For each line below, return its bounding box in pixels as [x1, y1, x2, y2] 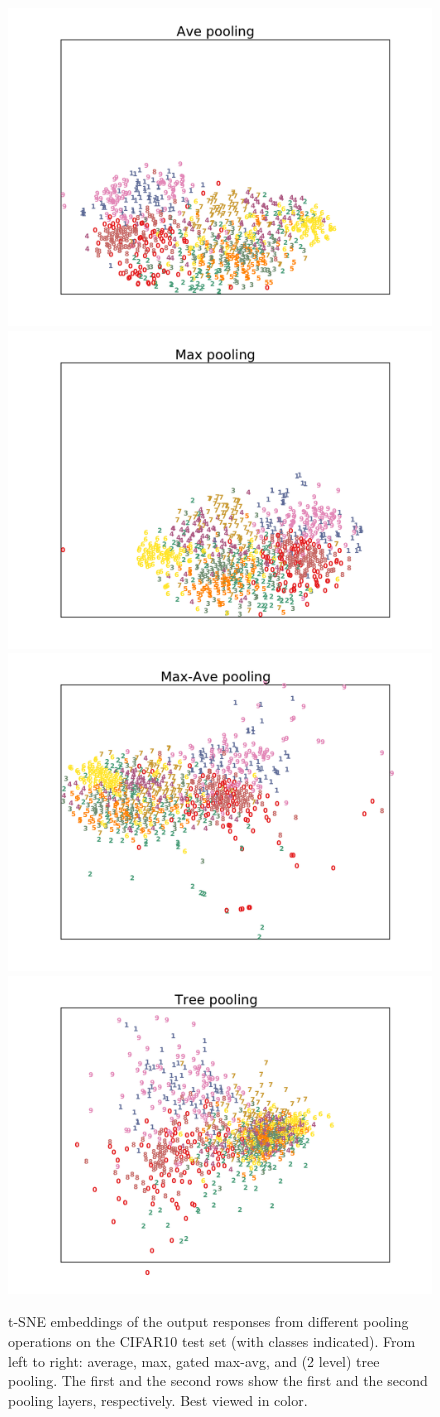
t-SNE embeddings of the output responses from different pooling [8, 1311, 409, 1332]
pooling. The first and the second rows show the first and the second [8, 1370, 428, 1391]
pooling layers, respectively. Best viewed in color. [8, 1389, 308, 1410]
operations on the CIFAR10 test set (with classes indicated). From [8, 1330, 416, 1351]
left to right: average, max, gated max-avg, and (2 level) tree [8, 1350, 380, 1371]
